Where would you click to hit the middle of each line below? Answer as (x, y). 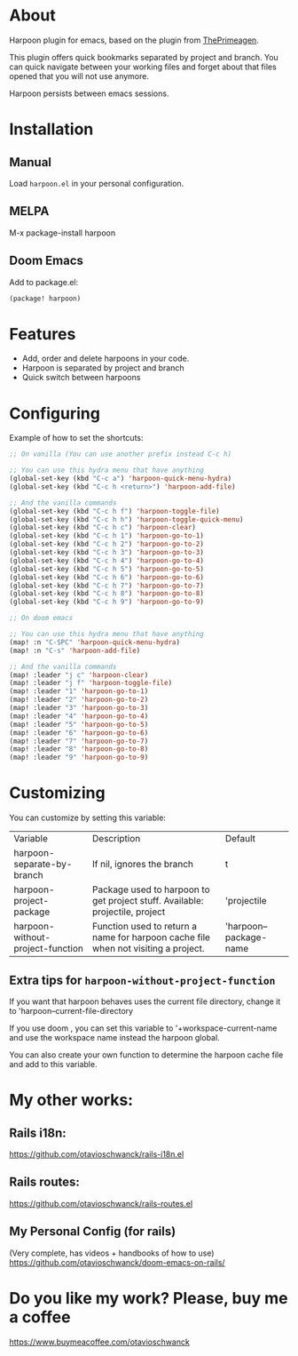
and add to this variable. (53, 1064)
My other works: (71, 1101)
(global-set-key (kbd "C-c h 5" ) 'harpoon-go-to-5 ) (106, 569)
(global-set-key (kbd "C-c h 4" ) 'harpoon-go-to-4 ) (106, 561)
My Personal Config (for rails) (93, 1232)
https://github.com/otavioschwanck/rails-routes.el (101, 1203)
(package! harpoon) (45, 299)
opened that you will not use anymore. (79, 76)
